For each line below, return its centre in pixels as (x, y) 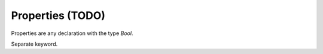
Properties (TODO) (58, 15)
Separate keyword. (34, 44)
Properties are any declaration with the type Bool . (72, 33)
